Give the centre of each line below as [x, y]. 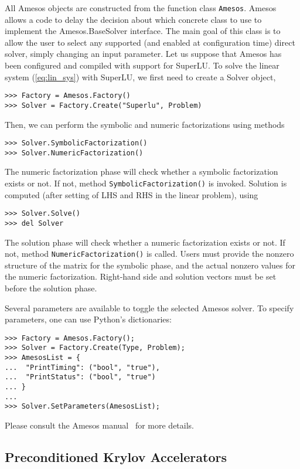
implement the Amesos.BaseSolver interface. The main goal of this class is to [143, 31]
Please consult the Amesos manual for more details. [100, 425]
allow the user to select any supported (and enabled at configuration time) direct [150, 42]
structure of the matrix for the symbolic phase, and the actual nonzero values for [150, 265]
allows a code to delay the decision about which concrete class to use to [133, 19]
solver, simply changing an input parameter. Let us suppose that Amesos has [143, 54]
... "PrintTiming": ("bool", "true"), [82, 367]
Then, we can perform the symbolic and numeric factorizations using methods [145, 124]
